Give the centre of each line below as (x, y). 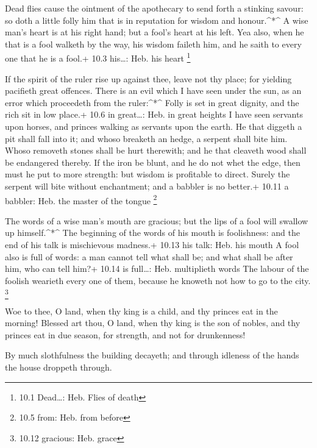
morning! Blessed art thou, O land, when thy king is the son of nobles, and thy (153, 323)
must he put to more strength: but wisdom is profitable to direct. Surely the (148, 174)
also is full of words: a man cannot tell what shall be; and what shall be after (149, 256)
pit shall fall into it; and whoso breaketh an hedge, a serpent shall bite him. (146, 138)
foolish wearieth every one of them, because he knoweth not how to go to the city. (158, 280)
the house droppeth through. (59, 367)
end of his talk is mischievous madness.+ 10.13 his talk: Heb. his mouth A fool (152, 244)
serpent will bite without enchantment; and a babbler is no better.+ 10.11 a (147, 186)
